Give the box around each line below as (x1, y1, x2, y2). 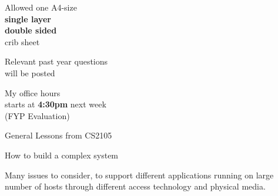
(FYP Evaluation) (5, 109, 70, 121)
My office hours (5, 86, 61, 99)
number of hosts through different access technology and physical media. (5, 180, 266, 192)
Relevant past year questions (5, 55, 108, 67)
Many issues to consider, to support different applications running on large (5, 168, 274, 181)
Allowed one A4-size (5, 1, 77, 13)
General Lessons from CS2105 (5, 129, 112, 141)
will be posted (5, 66, 55, 79)
